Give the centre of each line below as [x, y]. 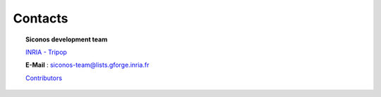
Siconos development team [67, 39]
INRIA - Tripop [46, 52]
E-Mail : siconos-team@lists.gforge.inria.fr [87, 65]
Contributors [44, 78]
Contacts [41, 18]
